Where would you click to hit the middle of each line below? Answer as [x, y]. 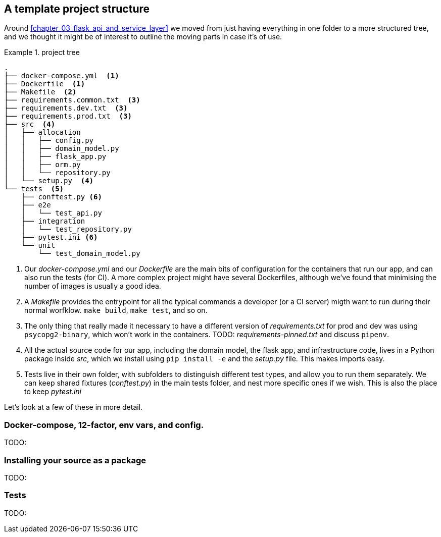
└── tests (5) [34, 189]
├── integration [53, 221]
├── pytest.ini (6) [59, 237]
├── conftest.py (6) [61, 197]
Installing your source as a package [75, 460]
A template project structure [77, 9]
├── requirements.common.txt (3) [72, 100]
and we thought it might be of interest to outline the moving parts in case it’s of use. [143, 37]
